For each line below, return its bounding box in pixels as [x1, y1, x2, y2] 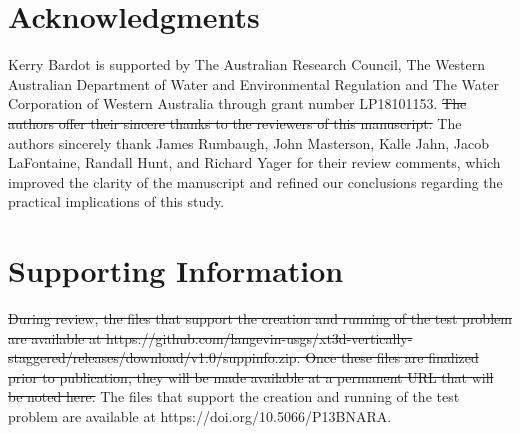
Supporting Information [8, 250, 344, 291]
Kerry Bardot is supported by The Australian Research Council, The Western [8, 54, 486, 75]
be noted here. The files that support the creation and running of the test [8, 386, 460, 407]
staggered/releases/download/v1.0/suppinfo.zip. [8, 347, 301, 368]
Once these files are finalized [305, 347, 479, 368]
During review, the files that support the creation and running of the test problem [8, 308, 512, 328]
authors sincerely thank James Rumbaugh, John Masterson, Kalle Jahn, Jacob [8, 132, 489, 153]
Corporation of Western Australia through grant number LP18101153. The [8, 93, 467, 114]
